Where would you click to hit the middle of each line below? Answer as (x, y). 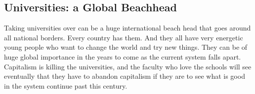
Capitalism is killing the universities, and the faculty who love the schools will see (128, 66)
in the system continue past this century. (66, 85)
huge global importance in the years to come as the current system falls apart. (123, 56)
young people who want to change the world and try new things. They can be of (126, 47)
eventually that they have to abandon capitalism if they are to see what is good (125, 76)
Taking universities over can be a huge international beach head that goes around (127, 28)
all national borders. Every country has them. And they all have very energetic (124, 37)
